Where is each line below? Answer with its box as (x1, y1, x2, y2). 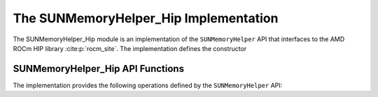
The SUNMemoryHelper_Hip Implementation (13, 10, 279, 26)
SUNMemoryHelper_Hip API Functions (13, 63, 185, 75)
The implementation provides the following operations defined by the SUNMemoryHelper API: (13, 81, 283, 89)
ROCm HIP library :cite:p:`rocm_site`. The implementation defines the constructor (13, 44, 247, 52)
